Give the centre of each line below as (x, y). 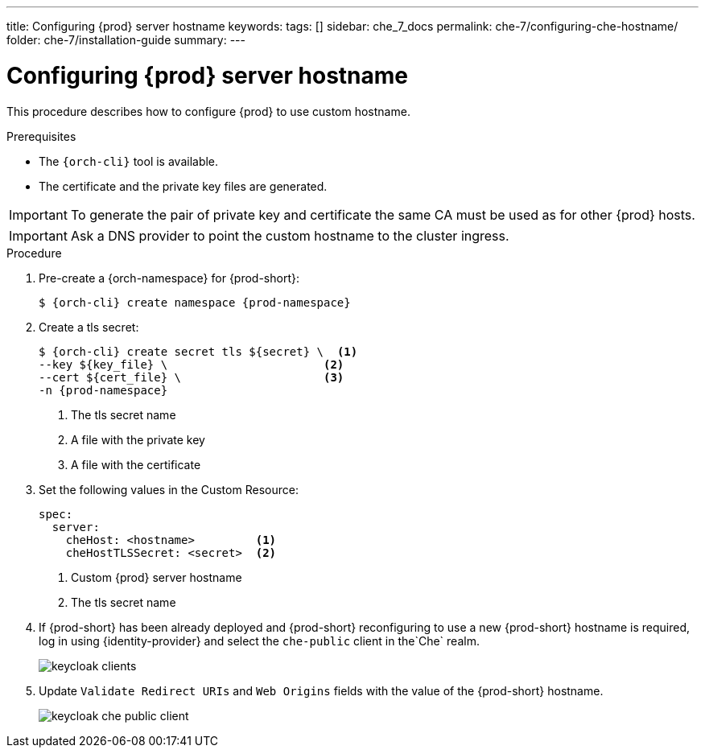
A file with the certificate (136, 464)
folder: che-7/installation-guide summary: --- (126, 40)
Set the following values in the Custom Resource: (169, 489)
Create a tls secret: (89, 327)
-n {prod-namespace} (103, 390)
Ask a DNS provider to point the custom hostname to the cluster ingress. (290, 235)
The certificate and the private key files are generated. (183, 186)
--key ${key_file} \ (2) (192, 364)
